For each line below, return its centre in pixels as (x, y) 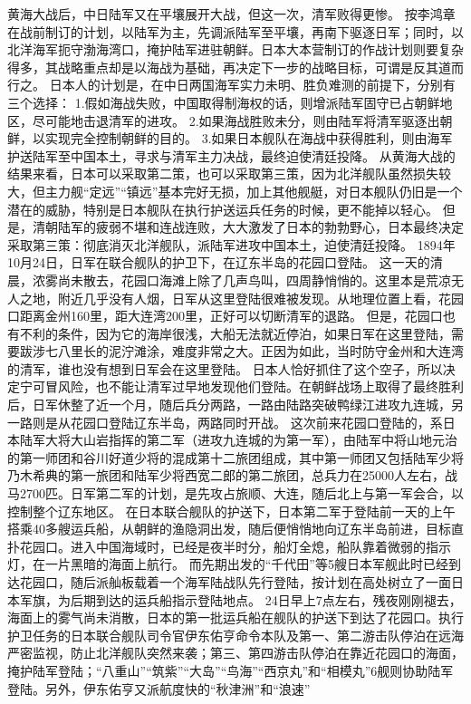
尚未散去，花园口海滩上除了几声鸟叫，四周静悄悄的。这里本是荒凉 (254, 280)
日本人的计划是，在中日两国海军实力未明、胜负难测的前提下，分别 (246, 85)
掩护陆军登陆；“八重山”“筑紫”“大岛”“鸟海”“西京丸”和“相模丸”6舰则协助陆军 (231, 670)
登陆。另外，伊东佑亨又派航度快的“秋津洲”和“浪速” (159, 688)
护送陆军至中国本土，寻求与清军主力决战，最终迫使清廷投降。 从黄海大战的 (231, 155)
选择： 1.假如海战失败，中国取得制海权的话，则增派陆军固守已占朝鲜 (236, 102)
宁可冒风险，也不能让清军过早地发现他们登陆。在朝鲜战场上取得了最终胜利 (241, 386)
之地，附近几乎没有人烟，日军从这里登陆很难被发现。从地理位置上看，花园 (241, 298)
